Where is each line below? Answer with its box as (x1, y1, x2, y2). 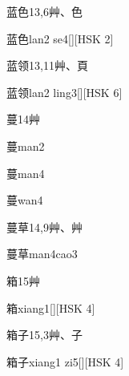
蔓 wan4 (6, 192, 43, 208)
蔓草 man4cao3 (6, 245, 78, 262)
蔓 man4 (6, 164, 45, 181)
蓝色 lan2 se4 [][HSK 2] (6, 30, 114, 46)
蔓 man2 (6, 137, 45, 154)
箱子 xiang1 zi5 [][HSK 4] (6, 353, 124, 370)
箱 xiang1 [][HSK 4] (6, 299, 95, 316)
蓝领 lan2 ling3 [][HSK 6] (6, 83, 123, 100)
